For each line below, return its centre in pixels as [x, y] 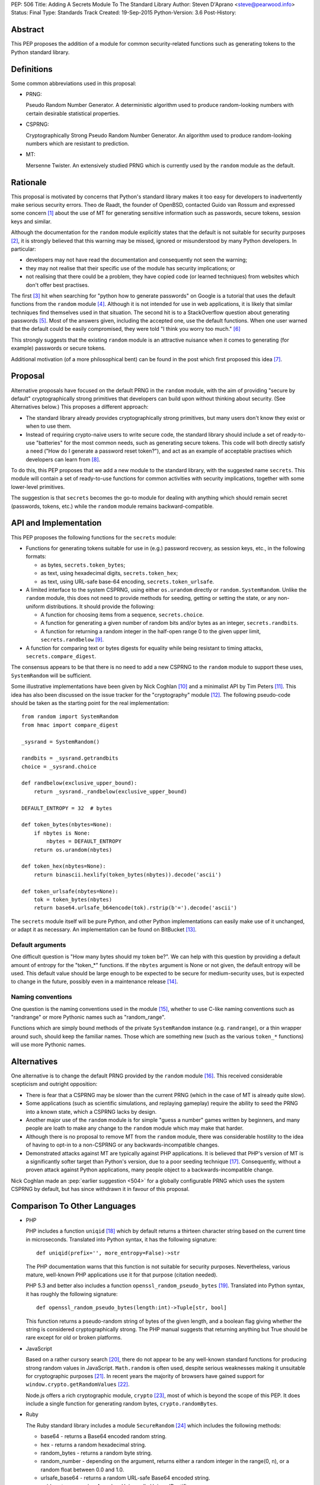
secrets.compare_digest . [61, 656]
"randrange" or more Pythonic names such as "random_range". [88, 1017]
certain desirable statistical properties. [73, 113]
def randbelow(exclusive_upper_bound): [79, 783]
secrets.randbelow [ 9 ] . [72, 640]
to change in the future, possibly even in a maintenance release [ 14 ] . [95, 982]
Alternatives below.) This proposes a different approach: [80, 407]
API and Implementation [56, 523]
